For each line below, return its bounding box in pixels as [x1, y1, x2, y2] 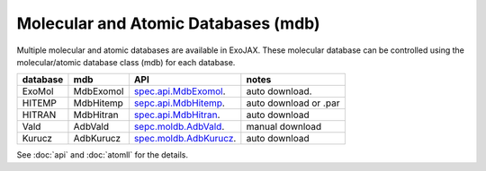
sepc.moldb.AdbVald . [133, 121, 225, 133]
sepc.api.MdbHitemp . [133, 97, 225, 109]
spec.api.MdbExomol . [133, 85, 226, 98]
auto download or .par [246, 97, 340, 109]
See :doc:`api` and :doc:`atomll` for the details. [16, 150, 189, 160]
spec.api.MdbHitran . [133, 108, 220, 121]
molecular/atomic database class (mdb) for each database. [16, 56, 236, 67]
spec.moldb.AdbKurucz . [133, 133, 237, 145]
